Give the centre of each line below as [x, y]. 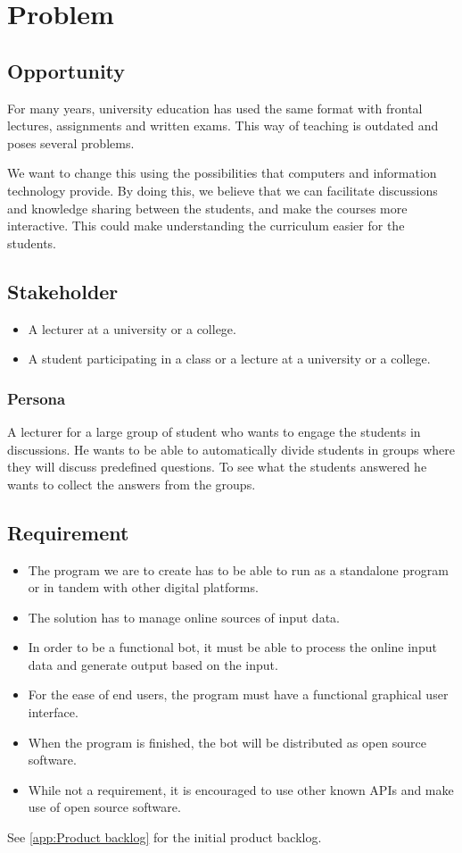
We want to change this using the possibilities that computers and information [222, 173]
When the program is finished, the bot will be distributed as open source [227, 742]
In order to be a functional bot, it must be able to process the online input [232, 647]
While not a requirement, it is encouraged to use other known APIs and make [241, 789]
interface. [53, 712]
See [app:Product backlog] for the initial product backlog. [165, 837]
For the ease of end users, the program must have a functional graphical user [238, 694]
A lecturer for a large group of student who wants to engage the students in [214, 431]
